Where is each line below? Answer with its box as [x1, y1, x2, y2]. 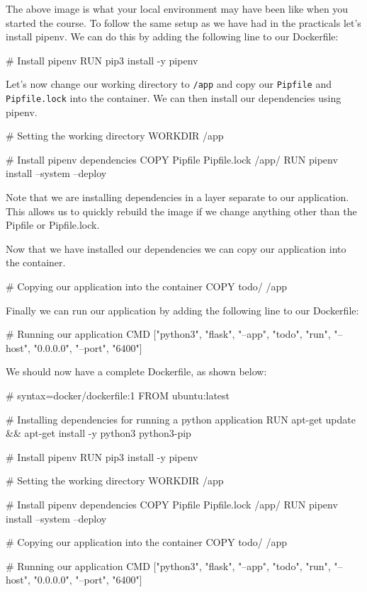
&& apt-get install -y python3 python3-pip [6, 426, 191, 440]
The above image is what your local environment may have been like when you [6, 1, 349, 16]
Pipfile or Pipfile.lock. [6, 217, 100, 232]
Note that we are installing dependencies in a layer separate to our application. [6, 190, 349, 205]
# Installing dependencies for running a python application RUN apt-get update [6, 411, 356, 426]
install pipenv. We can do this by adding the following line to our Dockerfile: [6, 29, 339, 44]
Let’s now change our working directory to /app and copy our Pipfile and [6, 76, 332, 91]
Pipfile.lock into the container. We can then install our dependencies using [6, 91, 341, 106]
